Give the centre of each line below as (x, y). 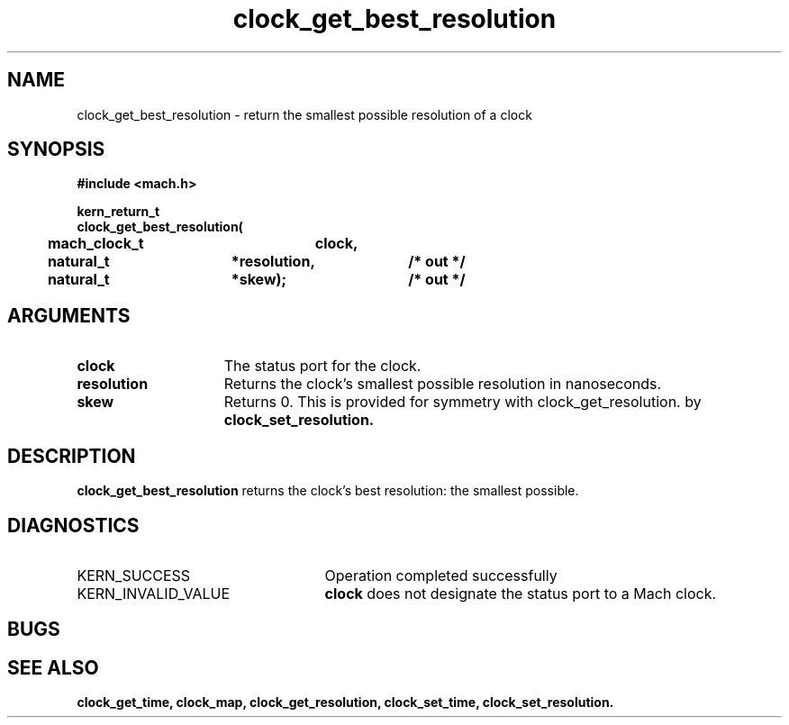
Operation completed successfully (441, 575)
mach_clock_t (95, 244)
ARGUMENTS (69, 315)
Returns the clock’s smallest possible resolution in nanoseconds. (443, 384)
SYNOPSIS (56, 150)
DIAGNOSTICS (73, 525)
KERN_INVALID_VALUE (154, 593)
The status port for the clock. (322, 366)
